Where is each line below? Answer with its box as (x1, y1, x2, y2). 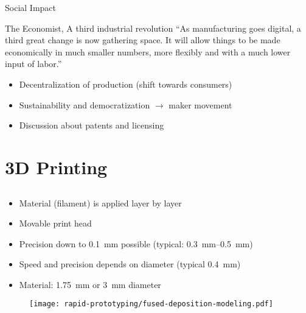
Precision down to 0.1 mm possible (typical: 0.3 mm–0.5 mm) (19, 237, 253, 250)
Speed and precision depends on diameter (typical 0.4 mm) (19, 258, 241, 270)
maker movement (169, 98, 232, 111)
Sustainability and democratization (19, 98, 150, 111)
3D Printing (5, 154, 108, 179)
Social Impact (5, 1, 56, 13)
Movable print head (19, 217, 92, 230)
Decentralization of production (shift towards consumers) (19, 77, 232, 90)
